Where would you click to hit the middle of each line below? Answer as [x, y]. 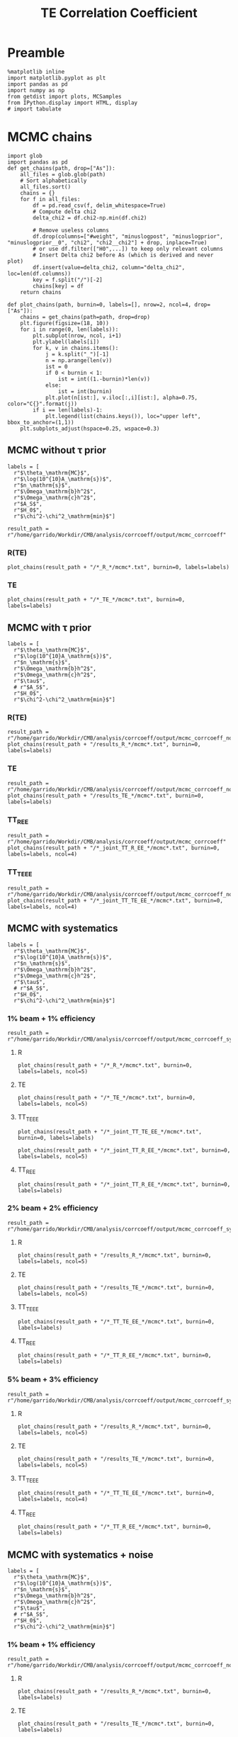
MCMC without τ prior [57, 450]
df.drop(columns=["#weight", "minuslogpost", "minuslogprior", [128, 236]
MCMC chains [50, 137]
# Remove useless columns [71, 230]
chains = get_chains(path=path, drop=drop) [85, 317]
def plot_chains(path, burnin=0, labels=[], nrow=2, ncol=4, [100, 305]
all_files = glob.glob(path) [63, 174]
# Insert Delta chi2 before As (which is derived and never [123, 255]
